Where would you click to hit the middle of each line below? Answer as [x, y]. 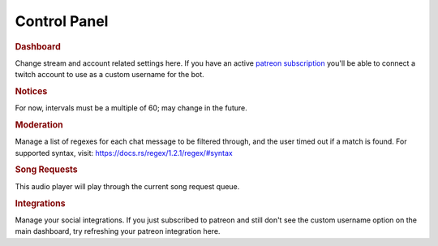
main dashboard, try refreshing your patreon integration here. [118, 231]
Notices [31, 91]
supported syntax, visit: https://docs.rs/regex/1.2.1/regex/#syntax [124, 153]
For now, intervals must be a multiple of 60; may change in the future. [131, 108]
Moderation [39, 125]
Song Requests [46, 170]
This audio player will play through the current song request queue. [127, 186]
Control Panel [62, 21]
